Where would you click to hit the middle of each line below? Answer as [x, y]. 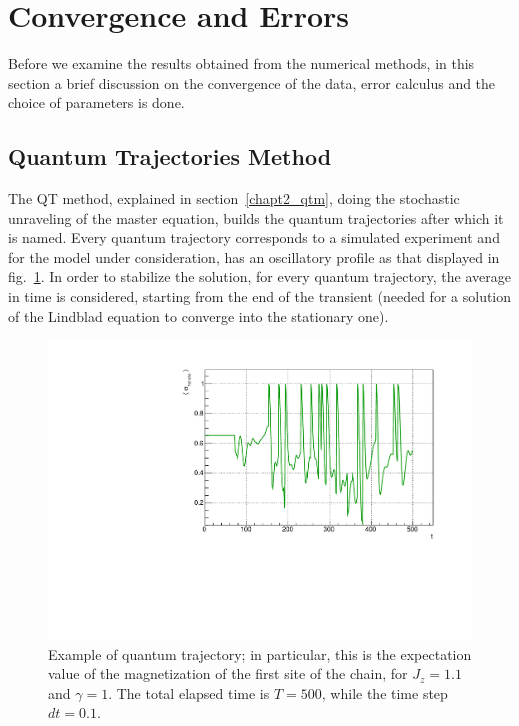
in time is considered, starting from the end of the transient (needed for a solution [260, 296]
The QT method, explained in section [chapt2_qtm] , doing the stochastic [234, 198]
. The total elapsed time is [189, 692]
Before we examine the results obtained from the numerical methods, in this [241, 63]
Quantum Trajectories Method [170, 156]
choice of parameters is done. [96, 102]
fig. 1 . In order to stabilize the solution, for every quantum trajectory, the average [259, 276]
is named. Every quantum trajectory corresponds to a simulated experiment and [254, 237]
